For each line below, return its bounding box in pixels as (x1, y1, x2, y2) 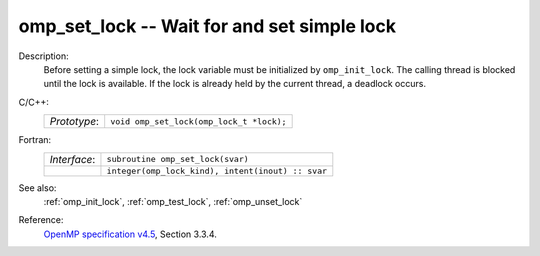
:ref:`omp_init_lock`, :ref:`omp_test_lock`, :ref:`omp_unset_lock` (43, 195, 303, 207)
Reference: (18, 214, 64, 226)
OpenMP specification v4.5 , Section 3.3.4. (43, 228, 217, 240)
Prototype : (49, 115, 100, 129)
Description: (18, 50, 69, 62)
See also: (18, 181, 57, 194)
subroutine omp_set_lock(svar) (106, 154, 249, 164)
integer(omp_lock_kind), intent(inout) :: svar (106, 165, 328, 176)
